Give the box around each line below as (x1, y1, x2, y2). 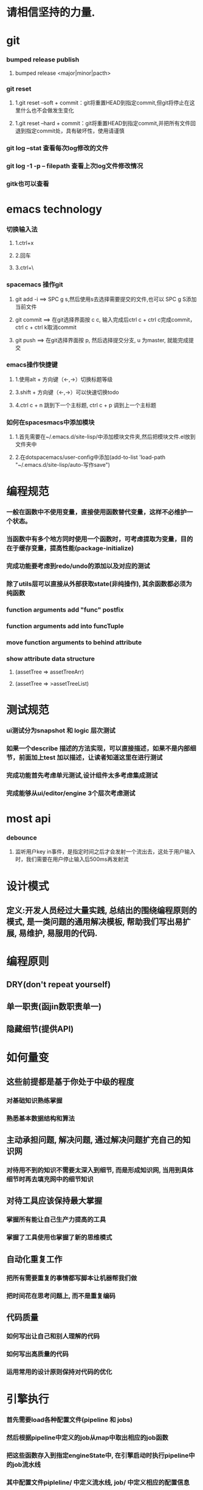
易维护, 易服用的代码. (18, 928, 98, 938)
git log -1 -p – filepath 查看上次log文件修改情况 (6, 162, 143, 170)
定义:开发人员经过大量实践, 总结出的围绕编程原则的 (6, 905, 198, 916)
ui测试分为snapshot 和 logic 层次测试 (6, 726, 115, 735)
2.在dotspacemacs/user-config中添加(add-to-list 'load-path (15, 454, 166, 461)
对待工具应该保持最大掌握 (6, 1196, 102, 1206)
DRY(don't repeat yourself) (6, 979, 111, 990)
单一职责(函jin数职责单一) (6, 1001, 102, 1012)
